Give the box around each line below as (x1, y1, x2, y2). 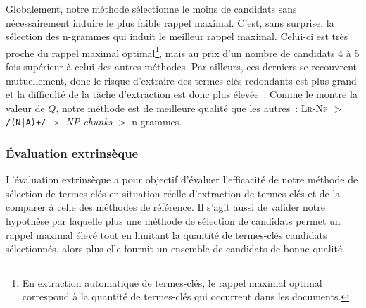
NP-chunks (65, 114, 113, 129)
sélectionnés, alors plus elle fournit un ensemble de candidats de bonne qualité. (6, 241, 345, 256)
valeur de (6, 100, 45, 115)
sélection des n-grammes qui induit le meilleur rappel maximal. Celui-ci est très (6, 29, 348, 44)
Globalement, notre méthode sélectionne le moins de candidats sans (6, 1, 297, 16)
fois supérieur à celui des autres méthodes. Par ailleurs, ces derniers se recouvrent (6, 59, 357, 74)
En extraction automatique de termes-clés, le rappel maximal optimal (22, 275, 322, 290)
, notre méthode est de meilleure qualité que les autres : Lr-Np (56, 100, 328, 115)
